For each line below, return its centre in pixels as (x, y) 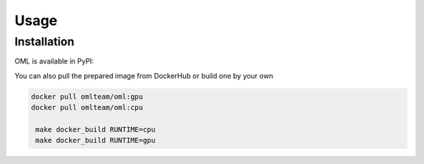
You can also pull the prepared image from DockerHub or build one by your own (144, 75)
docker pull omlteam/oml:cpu (87, 108)
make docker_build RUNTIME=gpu (96, 140)
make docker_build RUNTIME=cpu (96, 129)
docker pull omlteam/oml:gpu (87, 97)
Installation (44, 42)
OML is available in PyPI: (54, 61)
